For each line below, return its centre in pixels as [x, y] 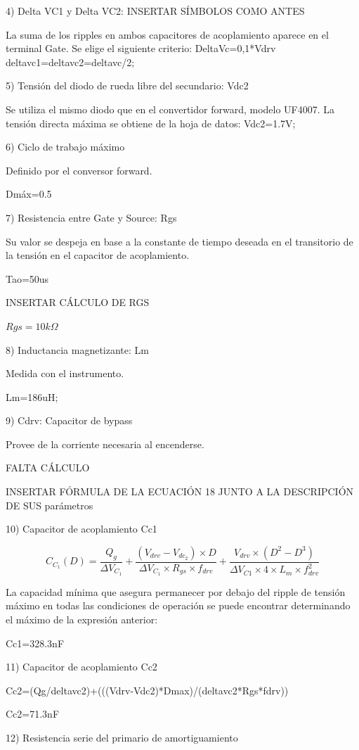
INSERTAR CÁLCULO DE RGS [78, 302]
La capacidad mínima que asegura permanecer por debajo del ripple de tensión [176, 591]
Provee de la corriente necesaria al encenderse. [105, 444]
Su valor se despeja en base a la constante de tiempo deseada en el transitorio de [179, 241]
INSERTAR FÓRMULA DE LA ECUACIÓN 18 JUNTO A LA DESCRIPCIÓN [180, 491]
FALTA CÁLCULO [48, 468]
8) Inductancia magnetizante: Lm [77, 349]
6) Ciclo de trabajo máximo [65, 147]
